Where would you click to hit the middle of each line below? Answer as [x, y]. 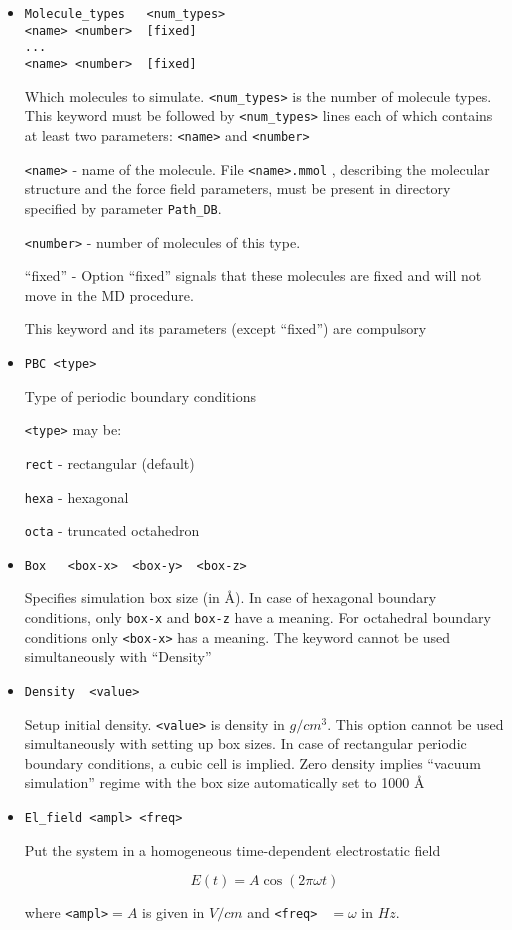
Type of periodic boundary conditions [140, 395]
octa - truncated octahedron [112, 530]
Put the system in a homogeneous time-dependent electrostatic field [232, 849]
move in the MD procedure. [109, 294]
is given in [173, 912]
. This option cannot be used [415, 723]
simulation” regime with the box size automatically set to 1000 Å [224, 782]
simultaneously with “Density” [118, 656]
